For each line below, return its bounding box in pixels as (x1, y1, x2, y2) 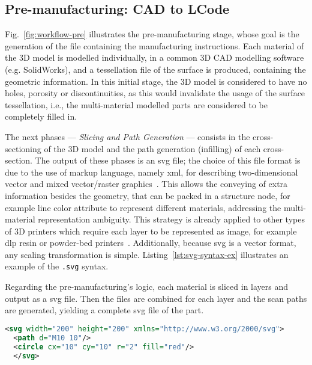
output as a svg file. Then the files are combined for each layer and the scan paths (5, 292, 307, 304)
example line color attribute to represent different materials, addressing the (5, 201, 281, 213)
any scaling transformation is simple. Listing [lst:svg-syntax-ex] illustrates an (5, 248, 289, 260)
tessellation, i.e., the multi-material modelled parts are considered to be (5, 98, 268, 111)
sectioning (5, 142, 41, 155)
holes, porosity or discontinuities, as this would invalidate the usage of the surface (5, 87, 305, 99)
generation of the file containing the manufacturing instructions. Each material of (5, 39, 304, 52)
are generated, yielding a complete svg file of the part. (5, 304, 204, 316)
